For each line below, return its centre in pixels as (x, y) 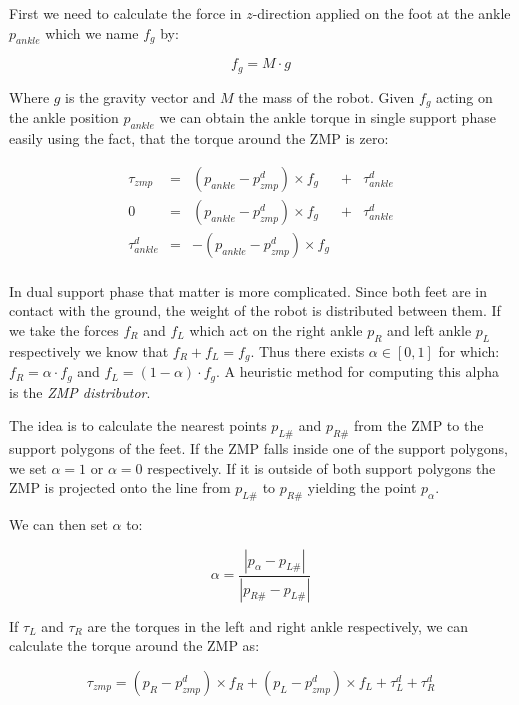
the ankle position (64, 117)
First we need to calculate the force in (125, 13)
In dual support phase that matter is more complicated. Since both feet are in (248, 290)
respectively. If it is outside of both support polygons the (321, 467)
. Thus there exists (307, 350)
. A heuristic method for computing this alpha (357, 371)
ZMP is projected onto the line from (120, 487)
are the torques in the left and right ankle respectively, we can (278, 625)
